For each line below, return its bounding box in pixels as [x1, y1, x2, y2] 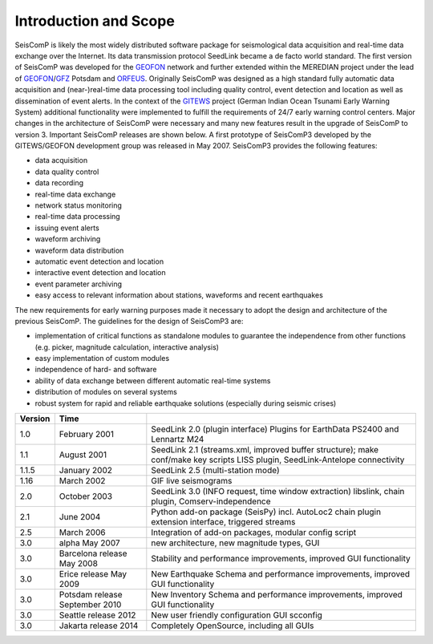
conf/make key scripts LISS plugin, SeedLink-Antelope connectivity [151, 454, 405, 465]
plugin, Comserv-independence [151, 496, 272, 507]
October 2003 [59, 491, 112, 502]
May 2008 [59, 558, 98, 569]
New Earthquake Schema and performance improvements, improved [151, 569, 411, 580]
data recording [34, 178, 84, 188]
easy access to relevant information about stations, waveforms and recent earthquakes [34, 290, 324, 300]
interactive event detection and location [34, 268, 166, 277]
